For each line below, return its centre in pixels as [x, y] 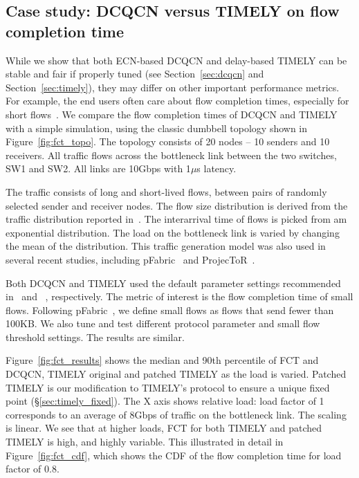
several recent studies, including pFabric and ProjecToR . [130, 259]
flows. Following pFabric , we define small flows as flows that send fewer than [170, 310]
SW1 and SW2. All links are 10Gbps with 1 [98, 168]
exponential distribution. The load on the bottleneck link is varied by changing [173, 232]
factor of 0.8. [33, 469]
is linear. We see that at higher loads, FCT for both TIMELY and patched [164, 428]
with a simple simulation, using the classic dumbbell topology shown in [157, 128]
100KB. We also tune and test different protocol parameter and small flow [163, 323]
